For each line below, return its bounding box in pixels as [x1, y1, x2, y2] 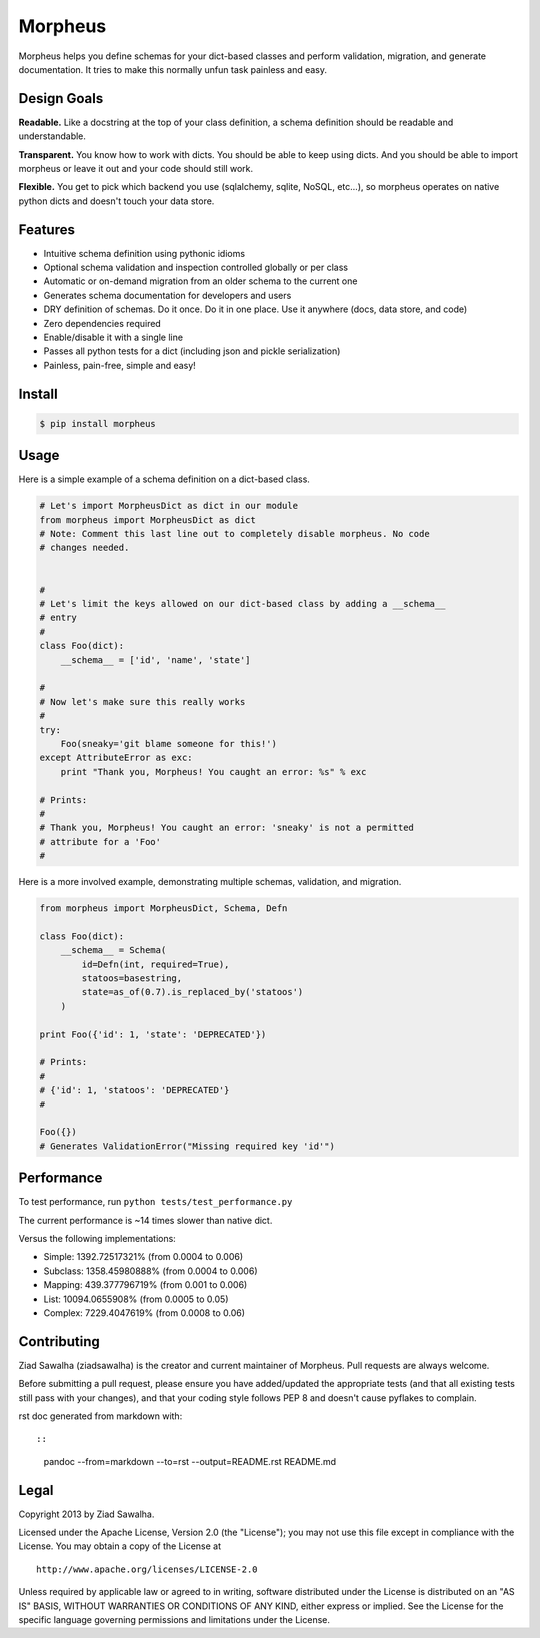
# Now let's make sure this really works [39, 696, 246, 707]
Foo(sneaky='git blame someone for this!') [60, 738, 277, 749]
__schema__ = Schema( [60, 945, 167, 956]
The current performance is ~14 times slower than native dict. [18, 1214, 273, 1226]
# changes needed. [39, 542, 130, 554]
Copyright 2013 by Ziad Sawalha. [18, 1508, 155, 1520]
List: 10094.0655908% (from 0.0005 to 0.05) [43, 1293, 229, 1305]
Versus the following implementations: [18, 1232, 177, 1244]
